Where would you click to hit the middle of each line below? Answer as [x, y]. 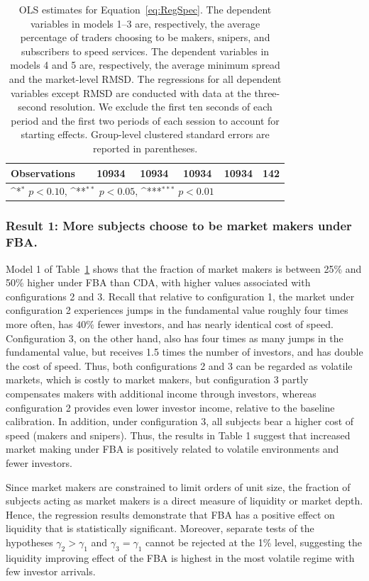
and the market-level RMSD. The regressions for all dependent [145, 78]
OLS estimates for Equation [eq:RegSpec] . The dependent [145, 9]
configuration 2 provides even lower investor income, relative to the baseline [170, 407]
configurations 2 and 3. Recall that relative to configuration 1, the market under [180, 296]
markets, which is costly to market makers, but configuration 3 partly [157, 379]
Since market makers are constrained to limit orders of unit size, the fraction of [178, 486]
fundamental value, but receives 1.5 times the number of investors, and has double [184, 352]
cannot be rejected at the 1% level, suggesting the [254, 542]
